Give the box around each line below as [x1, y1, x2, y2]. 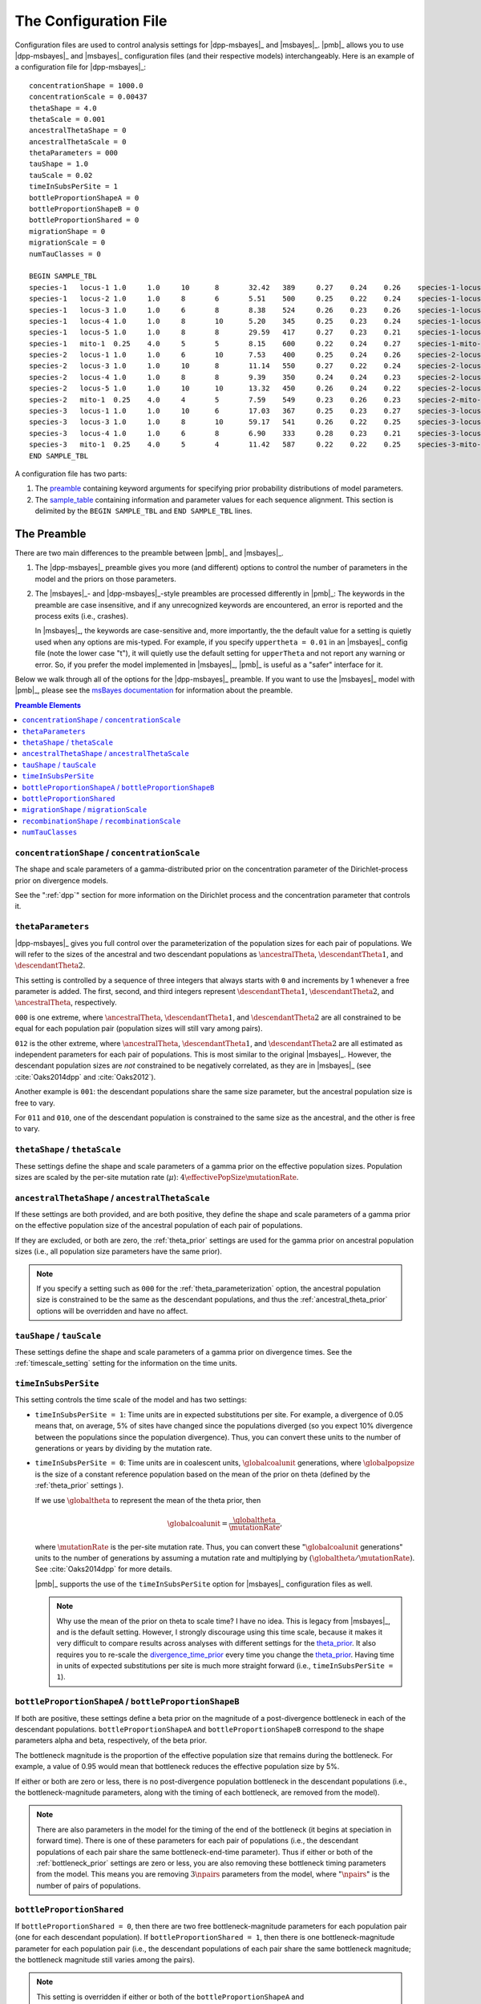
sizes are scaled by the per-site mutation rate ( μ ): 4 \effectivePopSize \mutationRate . [14, 1172, 299, 1182]
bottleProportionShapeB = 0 [29, 204, 139, 214]
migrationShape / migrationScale [22, 805, 148, 814]
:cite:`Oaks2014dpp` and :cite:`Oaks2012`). [14, 1072, 156, 1081]
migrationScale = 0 [29, 238, 106, 248]
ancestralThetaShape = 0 [29, 126, 127, 135]
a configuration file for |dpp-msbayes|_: [14, 63, 147, 72]
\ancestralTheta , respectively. [14, 998, 117, 1008]
